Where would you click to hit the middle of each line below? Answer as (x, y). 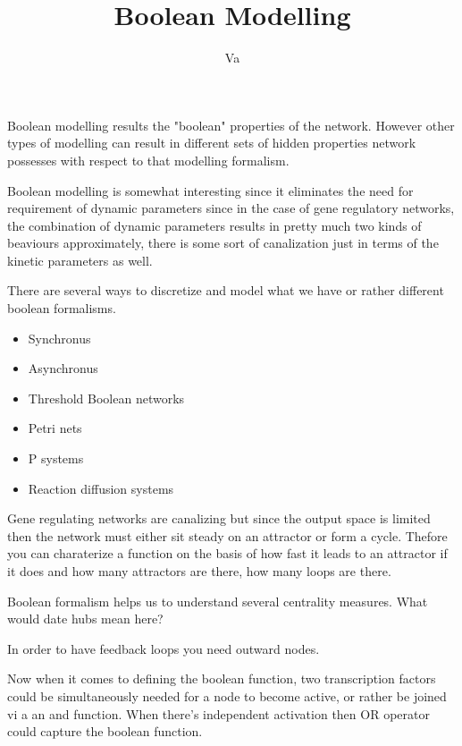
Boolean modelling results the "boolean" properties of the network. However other (231, 125)
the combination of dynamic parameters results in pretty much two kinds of (214, 225)
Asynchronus (63, 368)
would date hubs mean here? (85, 619)
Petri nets (55, 428)
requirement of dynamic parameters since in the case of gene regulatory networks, (231, 208)
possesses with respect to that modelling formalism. (148, 160)
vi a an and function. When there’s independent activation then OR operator (218, 713)
